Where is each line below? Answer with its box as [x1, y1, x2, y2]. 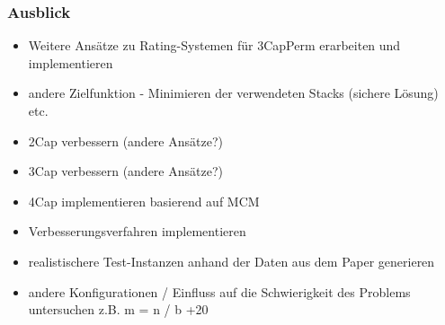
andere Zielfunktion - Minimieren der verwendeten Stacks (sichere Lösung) [28, 83, 439, 102]
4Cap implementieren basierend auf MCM [28, 191, 260, 210]
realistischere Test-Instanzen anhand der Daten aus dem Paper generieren [28, 251, 435, 270]
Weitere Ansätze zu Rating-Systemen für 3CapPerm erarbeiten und [28, 36, 401, 55]
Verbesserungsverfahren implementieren [28, 222, 246, 241]
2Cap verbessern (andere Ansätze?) [28, 131, 223, 150]
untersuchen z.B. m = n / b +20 [28, 300, 209, 319]
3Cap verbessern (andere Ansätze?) [28, 162, 223, 180]
